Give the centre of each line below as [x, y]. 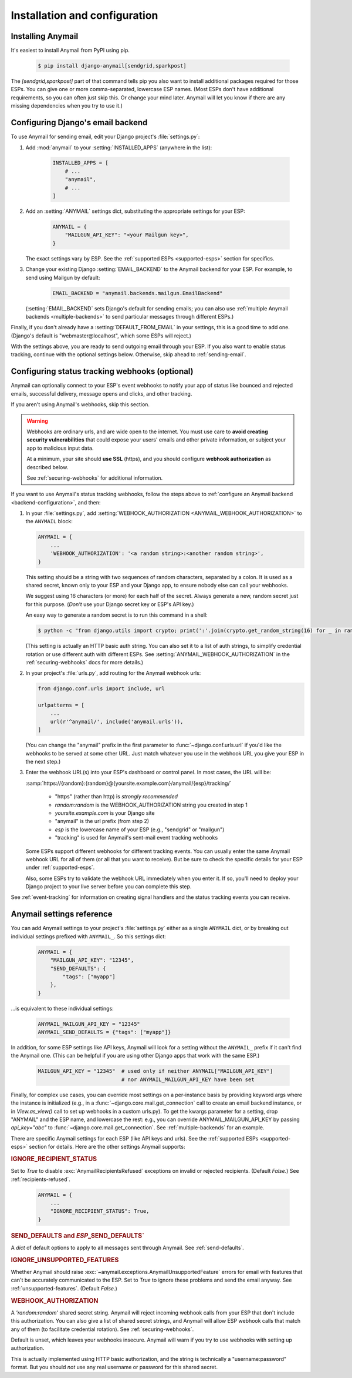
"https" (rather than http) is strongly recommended [116, 797]
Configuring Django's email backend [79, 123]
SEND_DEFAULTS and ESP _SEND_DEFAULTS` [78, 1236]
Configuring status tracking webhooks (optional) [102, 371]
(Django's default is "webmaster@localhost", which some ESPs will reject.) [101, 336]
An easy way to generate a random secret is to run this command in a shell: [116, 615]
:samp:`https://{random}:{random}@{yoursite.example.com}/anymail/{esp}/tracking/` [128, 783]
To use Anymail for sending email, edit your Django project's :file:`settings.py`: [105, 137]
